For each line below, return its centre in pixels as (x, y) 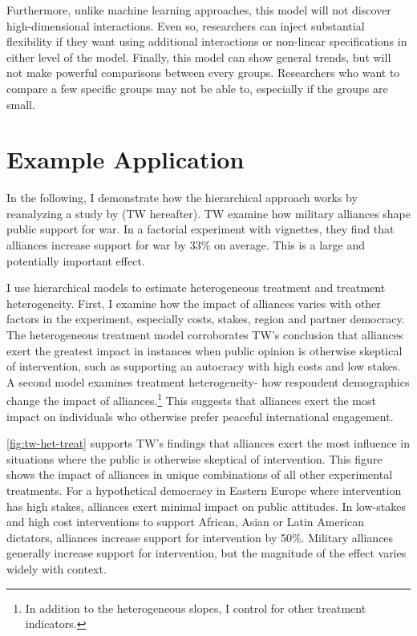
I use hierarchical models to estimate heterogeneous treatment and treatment (196, 288)
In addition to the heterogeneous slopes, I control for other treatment (196, 608)
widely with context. (57, 569)
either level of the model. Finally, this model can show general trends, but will (199, 57)
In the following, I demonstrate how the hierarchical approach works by (182, 198)
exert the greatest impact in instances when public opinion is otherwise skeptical (204, 350)
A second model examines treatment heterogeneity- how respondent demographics (208, 381)
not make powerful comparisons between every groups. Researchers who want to (203, 73)
